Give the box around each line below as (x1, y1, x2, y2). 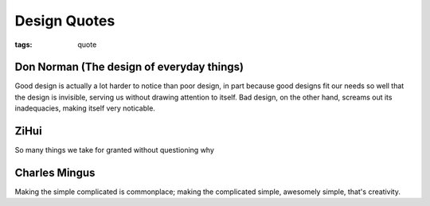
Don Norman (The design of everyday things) (14, 60, 244, 74)
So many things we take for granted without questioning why (14, 146, 215, 155)
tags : (14, 40, 33, 49)
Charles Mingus (14, 165, 96, 179)
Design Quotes (14, 12, 115, 29)
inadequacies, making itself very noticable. (14, 103, 155, 113)
